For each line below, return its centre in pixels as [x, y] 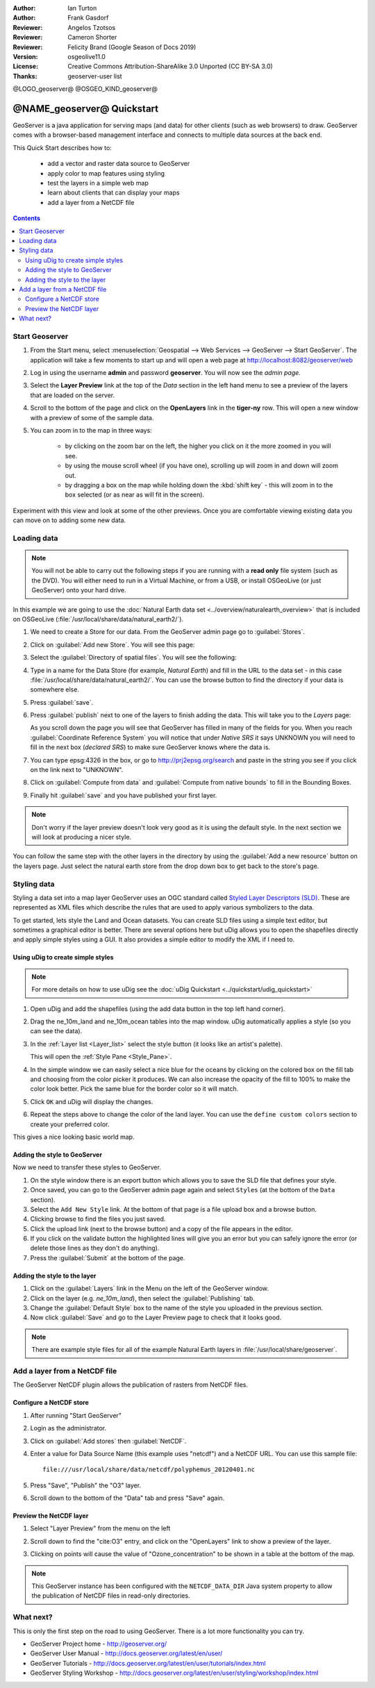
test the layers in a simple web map [98, 183]
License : [25, 67]
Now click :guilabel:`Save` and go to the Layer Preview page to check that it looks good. [156, 1318]
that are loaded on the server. [73, 395]
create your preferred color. [70, 1124]
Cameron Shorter [92, 37]
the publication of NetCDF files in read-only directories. [111, 1596]
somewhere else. [55, 690]
